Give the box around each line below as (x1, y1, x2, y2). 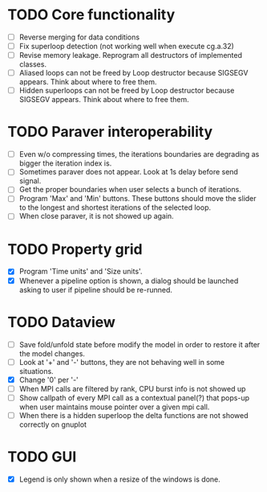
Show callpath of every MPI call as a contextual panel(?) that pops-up (18, 392, 250, 403)
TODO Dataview (7, 313, 115, 331)
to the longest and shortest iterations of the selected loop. (18, 203, 212, 212)
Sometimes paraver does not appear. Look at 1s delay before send (18, 167, 238, 177)
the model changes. (18, 348, 86, 359)
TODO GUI (7, 448, 77, 466)
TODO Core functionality (7, 6, 176, 24)
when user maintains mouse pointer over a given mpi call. (18, 402, 210, 412)
